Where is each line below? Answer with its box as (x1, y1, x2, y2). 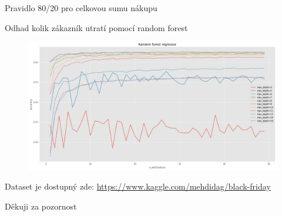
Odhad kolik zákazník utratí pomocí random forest (5, 21, 188, 33)
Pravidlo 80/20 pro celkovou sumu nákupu (5, 2, 157, 14)
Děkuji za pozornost (5, 200, 77, 212)
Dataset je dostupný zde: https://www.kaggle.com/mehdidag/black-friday (5, 180, 271, 193)
